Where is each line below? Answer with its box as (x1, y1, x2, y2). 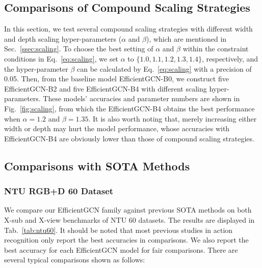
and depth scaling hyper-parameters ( (4, 33, 122, 44)
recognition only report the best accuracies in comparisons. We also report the (4, 234, 249, 245)
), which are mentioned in (146, 33, 227, 44)
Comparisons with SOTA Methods (4, 158, 190, 173)
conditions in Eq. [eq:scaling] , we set (4, 53, 119, 64)
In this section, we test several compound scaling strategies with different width (4, 23, 253, 34)
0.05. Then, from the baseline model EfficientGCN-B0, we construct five (4, 73, 229, 84)
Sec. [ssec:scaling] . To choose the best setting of (4, 43, 153, 54)
